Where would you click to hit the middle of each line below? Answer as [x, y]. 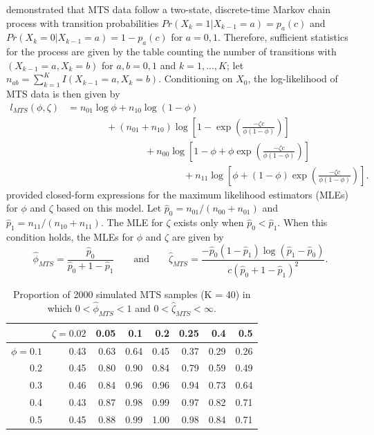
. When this [302, 222]
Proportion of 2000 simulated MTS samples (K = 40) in [132, 294]
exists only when [209, 222]
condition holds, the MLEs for [70, 237]
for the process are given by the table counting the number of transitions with [171, 52]
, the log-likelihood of [293, 78]
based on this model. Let [109, 208]
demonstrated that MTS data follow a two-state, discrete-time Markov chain [168, 9]
